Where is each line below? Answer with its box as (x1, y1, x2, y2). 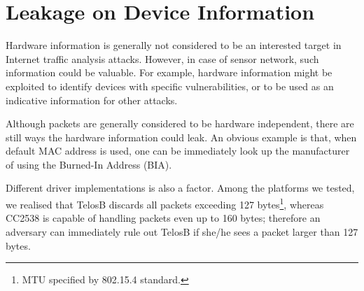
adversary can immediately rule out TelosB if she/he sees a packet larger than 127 (6, 224, 358, 239)
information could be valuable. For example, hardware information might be (6, 65, 332, 80)
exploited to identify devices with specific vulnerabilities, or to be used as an (6, 78, 334, 93)
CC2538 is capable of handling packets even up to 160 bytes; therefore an (6, 211, 321, 225)
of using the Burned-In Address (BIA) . (6, 157, 172, 171)
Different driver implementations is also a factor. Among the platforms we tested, (6, 180, 355, 195)
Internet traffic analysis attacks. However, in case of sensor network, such (6, 51, 319, 66)
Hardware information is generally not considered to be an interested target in (6, 38, 342, 52)
